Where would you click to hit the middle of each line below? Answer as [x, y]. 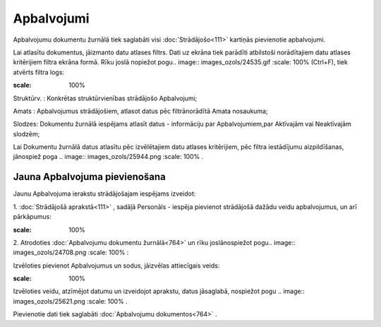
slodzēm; [26, 133]
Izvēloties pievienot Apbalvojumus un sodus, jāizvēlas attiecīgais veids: [116, 266]
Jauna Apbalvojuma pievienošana [89, 177]
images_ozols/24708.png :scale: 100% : [71, 252]
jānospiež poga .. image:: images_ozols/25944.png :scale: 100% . [108, 157]
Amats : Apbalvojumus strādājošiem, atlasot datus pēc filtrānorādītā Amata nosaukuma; [140, 111]
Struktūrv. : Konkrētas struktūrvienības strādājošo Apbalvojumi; [105, 98]
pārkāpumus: [32, 217]
